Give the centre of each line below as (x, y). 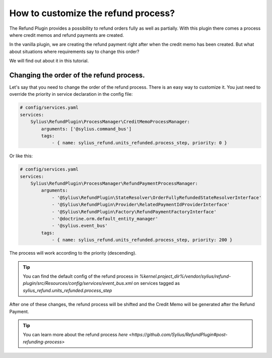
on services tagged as (157, 283)
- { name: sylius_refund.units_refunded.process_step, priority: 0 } (140, 143)
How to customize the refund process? (92, 13)
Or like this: (21, 156)
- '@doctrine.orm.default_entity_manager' (105, 219)
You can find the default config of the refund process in (81, 276)
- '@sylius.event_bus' (80, 226)
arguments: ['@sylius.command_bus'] (86, 129)
